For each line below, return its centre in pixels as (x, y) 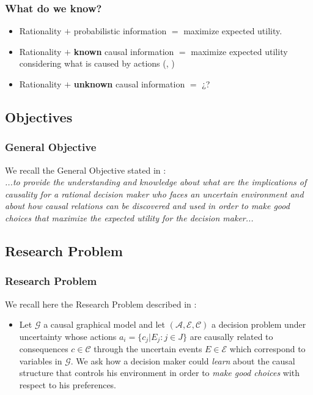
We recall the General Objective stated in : (86, 170)
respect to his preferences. (68, 384)
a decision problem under (259, 324)
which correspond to (267, 349)
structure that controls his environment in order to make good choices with (160, 373)
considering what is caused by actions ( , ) (97, 63)
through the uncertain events (148, 349)
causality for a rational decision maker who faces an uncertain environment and (154, 194)
